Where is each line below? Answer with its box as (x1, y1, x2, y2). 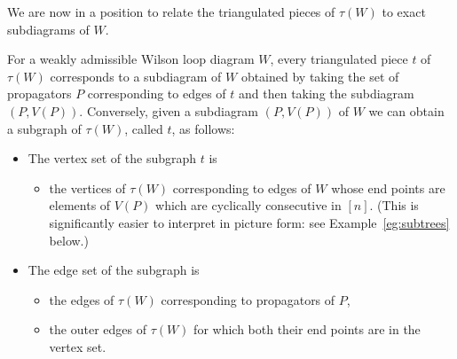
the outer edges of (49, 320, 146, 339)
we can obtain (368, 101, 445, 120)
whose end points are (331, 178, 445, 197)
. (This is (369, 196, 419, 215)
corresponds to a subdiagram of (50, 66, 222, 85)
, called (124, 119, 163, 137)
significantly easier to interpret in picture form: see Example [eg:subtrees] (49, 213, 450, 231)
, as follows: (171, 119, 235, 137)
